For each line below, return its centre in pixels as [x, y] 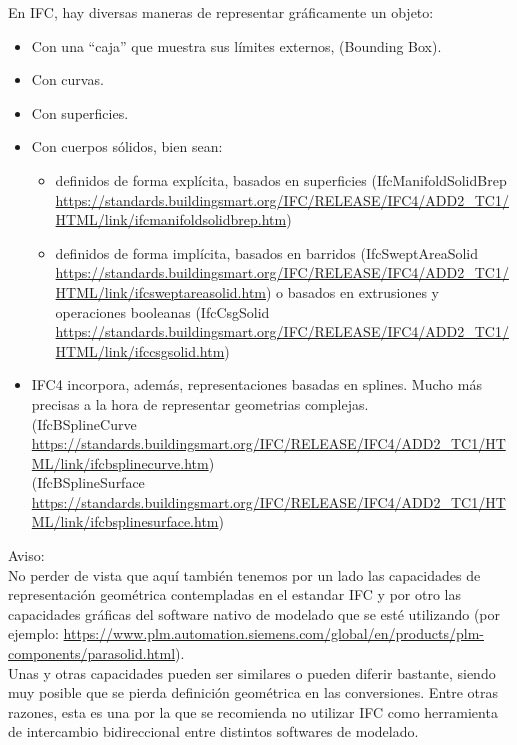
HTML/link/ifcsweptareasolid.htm [160, 291]
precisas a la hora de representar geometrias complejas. [200, 403]
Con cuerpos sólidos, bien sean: [127, 146]
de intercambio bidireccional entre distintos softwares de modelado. [213, 731]
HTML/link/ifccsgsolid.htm [140, 350]
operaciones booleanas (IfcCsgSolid [162, 311]
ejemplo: [33, 633]
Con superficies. [80, 112]
